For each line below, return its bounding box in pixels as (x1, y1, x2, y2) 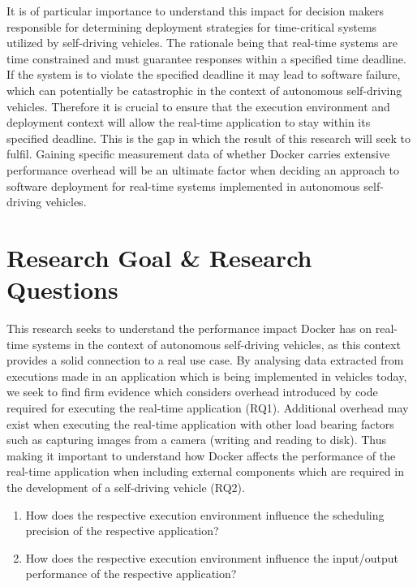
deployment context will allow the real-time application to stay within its (6, 114, 371, 131)
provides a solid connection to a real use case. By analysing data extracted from (6, 352, 404, 369)
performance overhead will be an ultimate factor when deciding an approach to (6, 161, 399, 178)
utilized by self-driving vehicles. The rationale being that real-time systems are (6, 34, 398, 51)
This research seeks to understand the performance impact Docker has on (6, 320, 372, 337)
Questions (6, 273, 118, 306)
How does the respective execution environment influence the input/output (25, 549, 398, 566)
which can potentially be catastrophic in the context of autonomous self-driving (6, 81, 402, 98)
